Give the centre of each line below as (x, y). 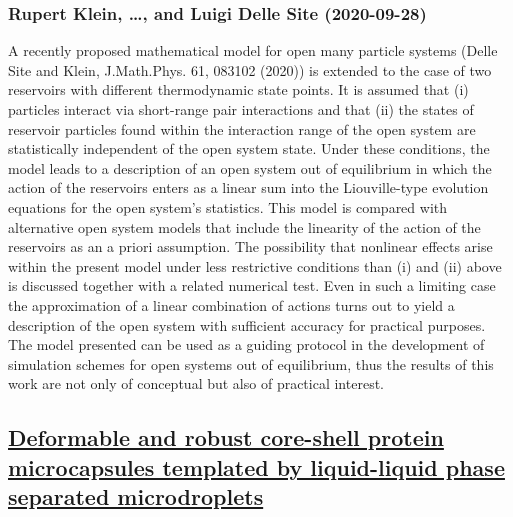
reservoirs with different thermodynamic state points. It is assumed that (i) (238, 89)
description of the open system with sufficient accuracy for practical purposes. (247, 324)
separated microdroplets (136, 496)
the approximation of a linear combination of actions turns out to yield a (231, 304)
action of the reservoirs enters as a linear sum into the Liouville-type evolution (248, 187)
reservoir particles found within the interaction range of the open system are (242, 128)
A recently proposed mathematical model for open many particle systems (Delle (253, 50)
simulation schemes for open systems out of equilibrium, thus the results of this (251, 363)
